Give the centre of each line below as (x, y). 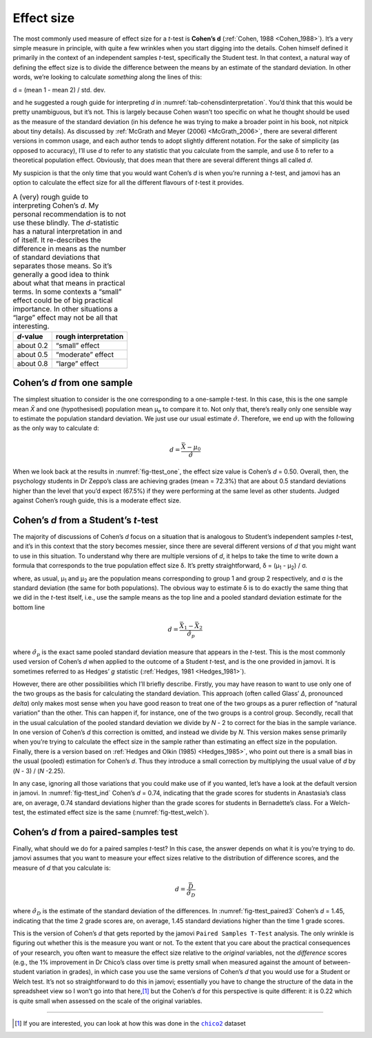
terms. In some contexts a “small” (67, 292)
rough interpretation (90, 336)
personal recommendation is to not (70, 214)
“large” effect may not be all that (65, 317)
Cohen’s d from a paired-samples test (95, 832)
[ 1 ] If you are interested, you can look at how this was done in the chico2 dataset (130, 1024)
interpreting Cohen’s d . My (56, 205)
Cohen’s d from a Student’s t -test (85, 520)
